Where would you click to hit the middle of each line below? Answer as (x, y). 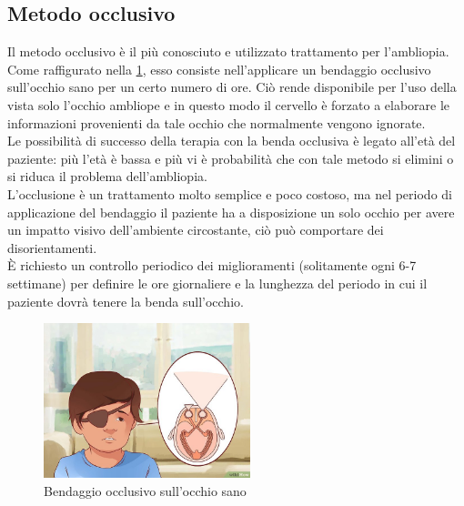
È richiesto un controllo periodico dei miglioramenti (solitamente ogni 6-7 (212, 265)
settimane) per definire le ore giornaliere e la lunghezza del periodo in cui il (217, 283)
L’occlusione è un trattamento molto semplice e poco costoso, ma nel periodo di (230, 193)
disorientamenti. (52, 247)
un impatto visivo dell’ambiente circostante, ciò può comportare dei (196, 230)
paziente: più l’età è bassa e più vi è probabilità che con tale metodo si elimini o (231, 158)
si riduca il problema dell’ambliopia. (107, 176)
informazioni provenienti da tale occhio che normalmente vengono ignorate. (217, 122)
